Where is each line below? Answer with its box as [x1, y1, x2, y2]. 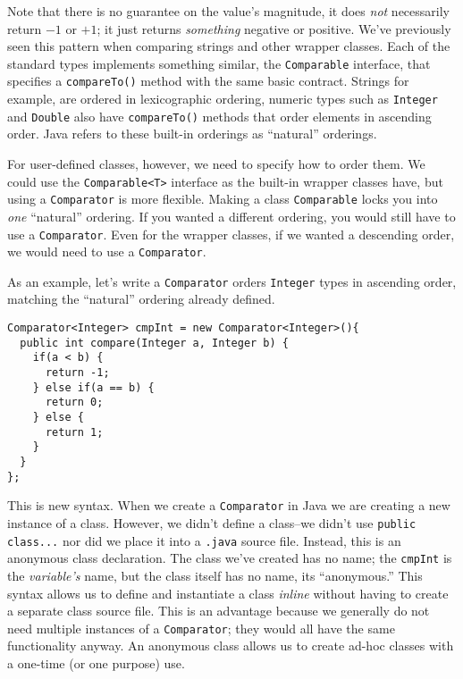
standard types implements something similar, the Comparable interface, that [7, 54, 431, 72]
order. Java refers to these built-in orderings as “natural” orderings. [7, 124, 377, 143]
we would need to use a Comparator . [7, 242, 206, 261]
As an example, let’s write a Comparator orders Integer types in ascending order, [7, 272, 457, 290]
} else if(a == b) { [32, 381, 155, 394]
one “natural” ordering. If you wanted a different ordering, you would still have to [7, 206, 456, 225]
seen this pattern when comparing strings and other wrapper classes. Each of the [7, 37, 450, 55]
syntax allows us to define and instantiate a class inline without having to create [7, 583, 449, 602]
